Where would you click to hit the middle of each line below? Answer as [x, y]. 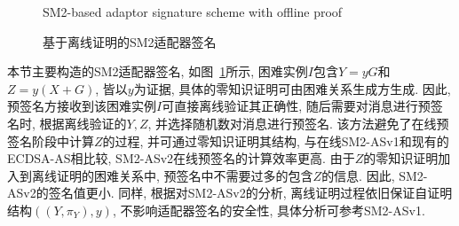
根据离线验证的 [83, 123]
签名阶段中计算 [51, 140]
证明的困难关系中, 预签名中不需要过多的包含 [185, 175]
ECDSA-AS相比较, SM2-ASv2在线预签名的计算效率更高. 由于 [181, 158]
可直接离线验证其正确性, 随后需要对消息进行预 [296, 106]
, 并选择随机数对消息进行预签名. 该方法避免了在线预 [298, 123]
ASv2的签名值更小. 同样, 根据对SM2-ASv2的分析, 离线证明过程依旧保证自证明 [230, 193]
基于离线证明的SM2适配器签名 [130, 41]
